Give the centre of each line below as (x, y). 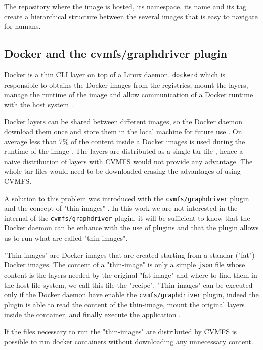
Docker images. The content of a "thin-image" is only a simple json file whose (125, 265)
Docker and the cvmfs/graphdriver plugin (116, 53)
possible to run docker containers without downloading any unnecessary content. (129, 341)
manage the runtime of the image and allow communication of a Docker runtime (129, 94)
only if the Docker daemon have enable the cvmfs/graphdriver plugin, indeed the (131, 295)
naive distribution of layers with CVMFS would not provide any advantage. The (128, 161)
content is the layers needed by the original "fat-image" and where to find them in (131, 274)
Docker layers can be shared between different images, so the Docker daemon (123, 121)
